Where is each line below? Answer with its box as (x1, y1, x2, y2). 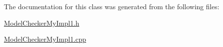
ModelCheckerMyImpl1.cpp (4, 34, 87, 44)
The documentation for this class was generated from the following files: (4, 1, 220, 11)
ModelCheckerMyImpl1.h (4, 17, 80, 28)
